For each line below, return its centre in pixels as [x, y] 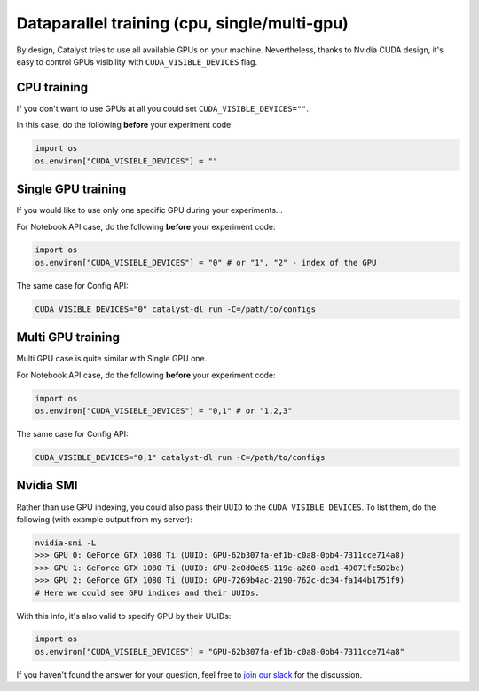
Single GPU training [71, 190]
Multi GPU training [68, 338]
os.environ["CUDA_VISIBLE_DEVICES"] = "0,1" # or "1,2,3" [164, 411]
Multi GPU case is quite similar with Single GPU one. [112, 359]
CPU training [52, 87]
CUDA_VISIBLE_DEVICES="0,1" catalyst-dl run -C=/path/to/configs [180, 458]
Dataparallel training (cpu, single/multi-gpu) [183, 23]
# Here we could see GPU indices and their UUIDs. [148, 592]
